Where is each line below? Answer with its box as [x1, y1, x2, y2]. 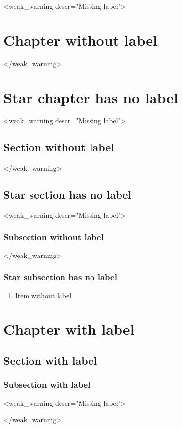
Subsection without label [3, 230, 104, 243]
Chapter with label [3, 319, 135, 339]
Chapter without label [3, 29, 157, 50]
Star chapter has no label [3, 87, 178, 107]
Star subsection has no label [3, 271, 117, 283]
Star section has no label [3, 187, 132, 202]
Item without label [15, 290, 72, 300]
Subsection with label [3, 378, 91, 391]
